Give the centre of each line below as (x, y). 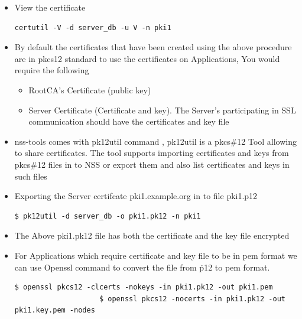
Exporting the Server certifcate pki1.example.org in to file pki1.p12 (136, 196)
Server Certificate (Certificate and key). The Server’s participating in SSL (162, 110)
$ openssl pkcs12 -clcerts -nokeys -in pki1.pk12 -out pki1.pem (144, 287)
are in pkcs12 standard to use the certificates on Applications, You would (147, 58)
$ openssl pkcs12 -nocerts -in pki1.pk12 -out (192, 299)
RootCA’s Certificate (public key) (90, 89)
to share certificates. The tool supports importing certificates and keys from (152, 153)
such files (31, 176)
